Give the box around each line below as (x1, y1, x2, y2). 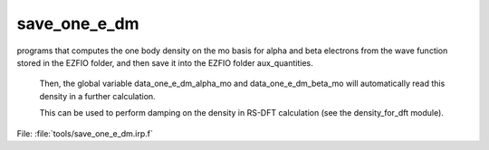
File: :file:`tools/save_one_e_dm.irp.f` (16, 127, 153, 139)
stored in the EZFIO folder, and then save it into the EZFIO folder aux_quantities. (16, 57, 314, 68)
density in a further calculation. (39, 90, 156, 101)
